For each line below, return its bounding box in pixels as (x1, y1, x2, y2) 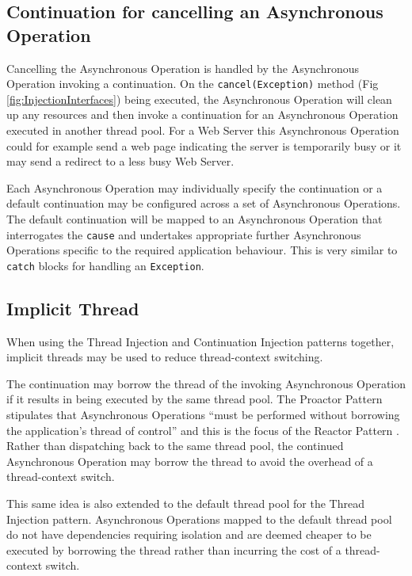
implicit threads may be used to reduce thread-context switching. (6, 349, 323, 365)
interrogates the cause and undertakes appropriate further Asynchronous (6, 226, 361, 242)
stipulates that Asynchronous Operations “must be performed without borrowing (6, 406, 400, 423)
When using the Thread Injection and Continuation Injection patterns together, (6, 333, 395, 349)
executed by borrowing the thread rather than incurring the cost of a (6, 541, 341, 558)
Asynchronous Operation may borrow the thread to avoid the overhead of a (6, 452, 373, 469)
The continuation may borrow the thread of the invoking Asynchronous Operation (6, 375, 406, 391)
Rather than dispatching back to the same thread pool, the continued (6, 437, 344, 454)
